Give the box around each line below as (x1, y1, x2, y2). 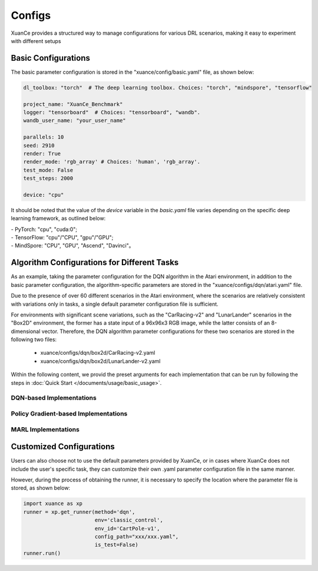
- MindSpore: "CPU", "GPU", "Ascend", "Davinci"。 (11, 242, 135, 249)
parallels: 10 (23, 134, 64, 141)
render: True (23, 150, 61, 157)
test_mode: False (23, 167, 74, 173)
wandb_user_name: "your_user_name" (23, 117, 126, 124)
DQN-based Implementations (11, 394, 97, 402)
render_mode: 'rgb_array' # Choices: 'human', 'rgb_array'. (23, 159, 201, 165)
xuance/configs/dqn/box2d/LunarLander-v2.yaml (40, 357, 161, 365)
